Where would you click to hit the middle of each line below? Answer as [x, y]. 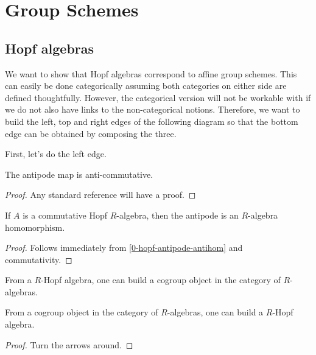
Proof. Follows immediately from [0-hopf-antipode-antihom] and [124, 248]
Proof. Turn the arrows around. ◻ [69, 344]
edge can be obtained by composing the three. [91, 133]
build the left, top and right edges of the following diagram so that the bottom [152, 121]
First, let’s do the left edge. [56, 154]
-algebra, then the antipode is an [177, 215]
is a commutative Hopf [65, 215]
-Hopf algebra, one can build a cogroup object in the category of [161, 280]
